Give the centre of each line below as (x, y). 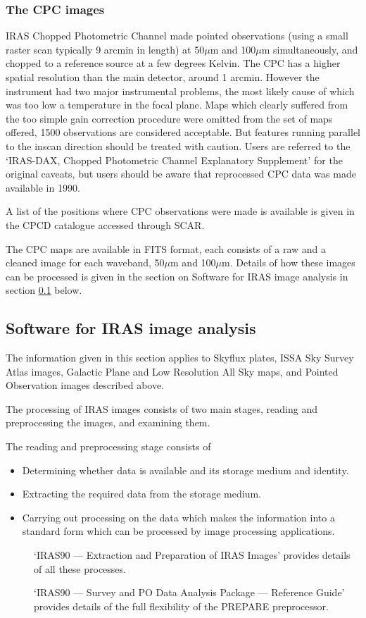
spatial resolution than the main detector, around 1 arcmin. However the (163, 77)
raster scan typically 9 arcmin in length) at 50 (105, 49)
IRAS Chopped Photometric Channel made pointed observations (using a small (177, 36)
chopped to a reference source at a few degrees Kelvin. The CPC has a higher (173, 63)
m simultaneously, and (310, 49)
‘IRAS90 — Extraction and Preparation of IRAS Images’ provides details (192, 555)
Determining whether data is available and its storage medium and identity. (185, 470)
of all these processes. (80, 568)
